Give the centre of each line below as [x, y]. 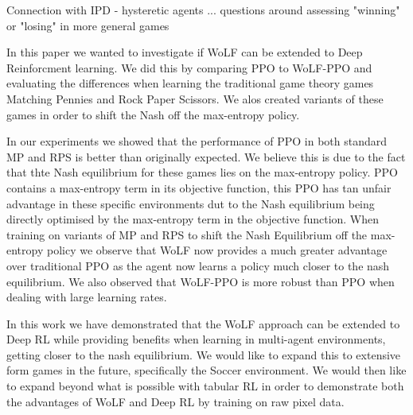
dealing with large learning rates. [87, 297]
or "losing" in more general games [88, 25]
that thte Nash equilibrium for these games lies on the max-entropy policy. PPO [202, 172]
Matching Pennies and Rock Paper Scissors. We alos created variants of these [195, 98]
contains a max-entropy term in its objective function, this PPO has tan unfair [199, 187]
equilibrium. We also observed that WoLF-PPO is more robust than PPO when [201, 281]
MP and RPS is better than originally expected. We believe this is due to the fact [206, 156]
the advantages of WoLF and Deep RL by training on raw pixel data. [175, 401]
